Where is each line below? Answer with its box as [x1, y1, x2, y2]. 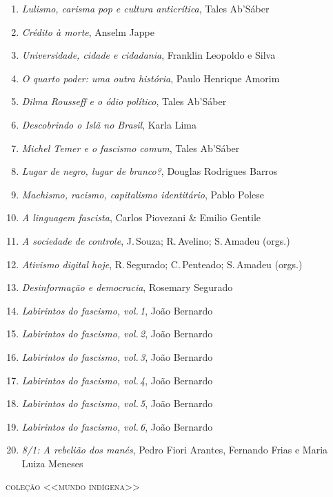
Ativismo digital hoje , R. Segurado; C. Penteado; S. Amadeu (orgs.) [21, 256, 303, 271]
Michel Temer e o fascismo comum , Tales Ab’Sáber [21, 140, 240, 155]
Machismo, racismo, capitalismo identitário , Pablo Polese [21, 187, 265, 201]
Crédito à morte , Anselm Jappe [21, 24, 154, 39]
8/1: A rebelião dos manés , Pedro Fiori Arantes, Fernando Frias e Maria [21, 442, 328, 457]
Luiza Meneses [21, 456, 83, 470]
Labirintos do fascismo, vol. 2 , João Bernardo [21, 326, 213, 341]
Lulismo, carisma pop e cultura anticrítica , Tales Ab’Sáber [21, 1, 270, 15]
